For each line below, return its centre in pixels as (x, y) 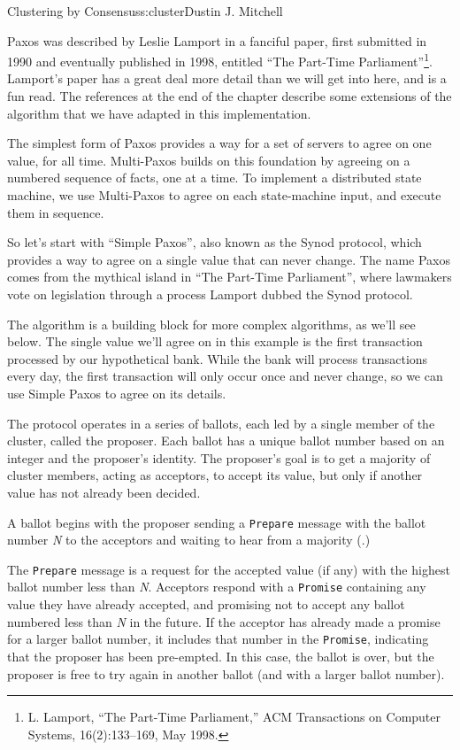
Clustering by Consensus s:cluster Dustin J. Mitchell (145, 11)
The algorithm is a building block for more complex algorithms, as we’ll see (211, 324)
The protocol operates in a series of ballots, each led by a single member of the (221, 423)
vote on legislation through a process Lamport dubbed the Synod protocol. (210, 294)
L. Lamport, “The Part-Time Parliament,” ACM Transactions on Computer (234, 717)
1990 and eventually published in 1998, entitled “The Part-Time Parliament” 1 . (220, 60)
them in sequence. (56, 212)
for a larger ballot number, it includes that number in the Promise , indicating (218, 639)
